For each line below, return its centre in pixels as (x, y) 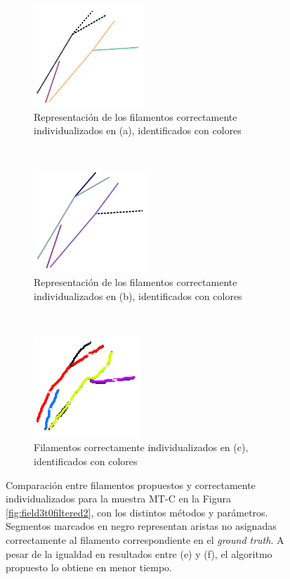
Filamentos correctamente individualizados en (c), (141, 447)
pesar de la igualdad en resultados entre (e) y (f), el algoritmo (139, 553)
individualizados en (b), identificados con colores (138, 295)
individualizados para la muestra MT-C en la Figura (118, 499)
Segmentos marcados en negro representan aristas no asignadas (141, 526)
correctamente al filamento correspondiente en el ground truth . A (145, 539)
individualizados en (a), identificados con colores (138, 130)
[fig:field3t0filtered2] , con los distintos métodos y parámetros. (137, 512)
